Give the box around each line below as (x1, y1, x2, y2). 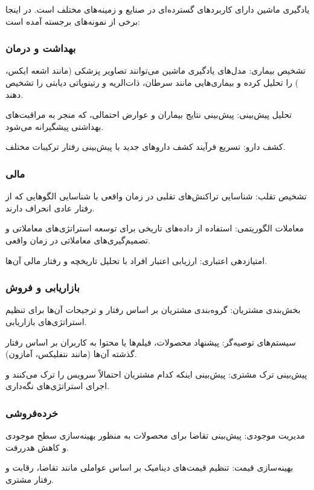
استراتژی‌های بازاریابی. (5, 315, 87, 327)
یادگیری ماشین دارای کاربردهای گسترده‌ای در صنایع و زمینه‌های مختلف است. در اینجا (5, 3, 310, 15)
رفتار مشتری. (5, 472, 54, 485)
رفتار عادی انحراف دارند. (5, 201, 95, 214)
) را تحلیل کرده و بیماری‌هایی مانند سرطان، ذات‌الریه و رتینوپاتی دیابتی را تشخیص (5, 76, 299, 88)
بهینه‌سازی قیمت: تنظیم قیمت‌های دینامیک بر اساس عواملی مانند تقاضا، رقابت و (5, 461, 293, 474)
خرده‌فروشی (5, 405, 59, 420)
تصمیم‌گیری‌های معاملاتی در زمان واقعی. (5, 233, 150, 246)
